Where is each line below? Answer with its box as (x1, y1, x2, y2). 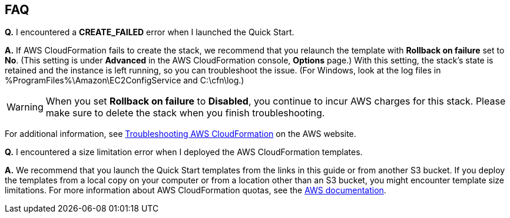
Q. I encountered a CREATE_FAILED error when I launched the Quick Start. (5, 27, 294, 38)
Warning (6, 101, 44, 113)
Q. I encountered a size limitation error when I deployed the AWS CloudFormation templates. (5, 147, 363, 157)
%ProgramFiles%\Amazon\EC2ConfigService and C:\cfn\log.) (5, 75, 244, 86)
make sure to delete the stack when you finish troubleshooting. (45, 107, 325, 119)
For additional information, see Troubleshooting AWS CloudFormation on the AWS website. (5, 129, 356, 139)
